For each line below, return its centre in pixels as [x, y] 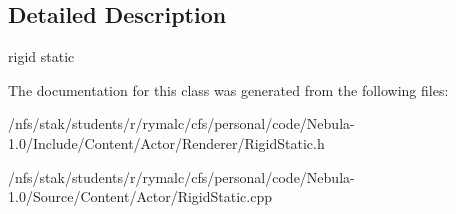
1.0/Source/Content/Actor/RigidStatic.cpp [140, 196]
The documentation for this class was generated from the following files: [228, 89]
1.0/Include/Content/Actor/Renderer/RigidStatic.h [166, 142]
